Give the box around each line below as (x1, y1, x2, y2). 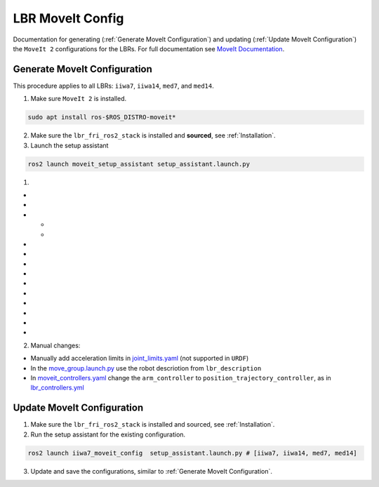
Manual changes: (30, 341, 81, 349)
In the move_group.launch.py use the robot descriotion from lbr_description (30, 363, 262, 372)
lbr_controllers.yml (30, 383, 84, 392)
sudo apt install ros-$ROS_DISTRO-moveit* (27, 113, 176, 121)
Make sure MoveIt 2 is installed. (30, 95, 126, 103)
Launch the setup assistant (30, 141, 109, 149)
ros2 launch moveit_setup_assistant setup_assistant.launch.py (27, 160, 251, 168)
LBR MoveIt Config (13, 11, 124, 26)
